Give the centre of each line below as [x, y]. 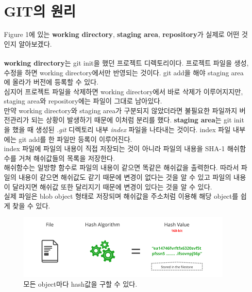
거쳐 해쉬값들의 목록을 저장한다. [67, 158]
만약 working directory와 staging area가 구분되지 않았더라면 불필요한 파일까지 [121, 110]
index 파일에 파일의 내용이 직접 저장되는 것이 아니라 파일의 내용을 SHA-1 [115, 148]
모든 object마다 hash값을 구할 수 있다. [80, 284]
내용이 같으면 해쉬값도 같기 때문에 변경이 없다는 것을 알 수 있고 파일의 [125, 177]
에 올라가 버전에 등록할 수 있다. [51, 82]
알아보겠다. [35, 43]
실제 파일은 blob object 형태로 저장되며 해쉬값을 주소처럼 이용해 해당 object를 [121, 196]
